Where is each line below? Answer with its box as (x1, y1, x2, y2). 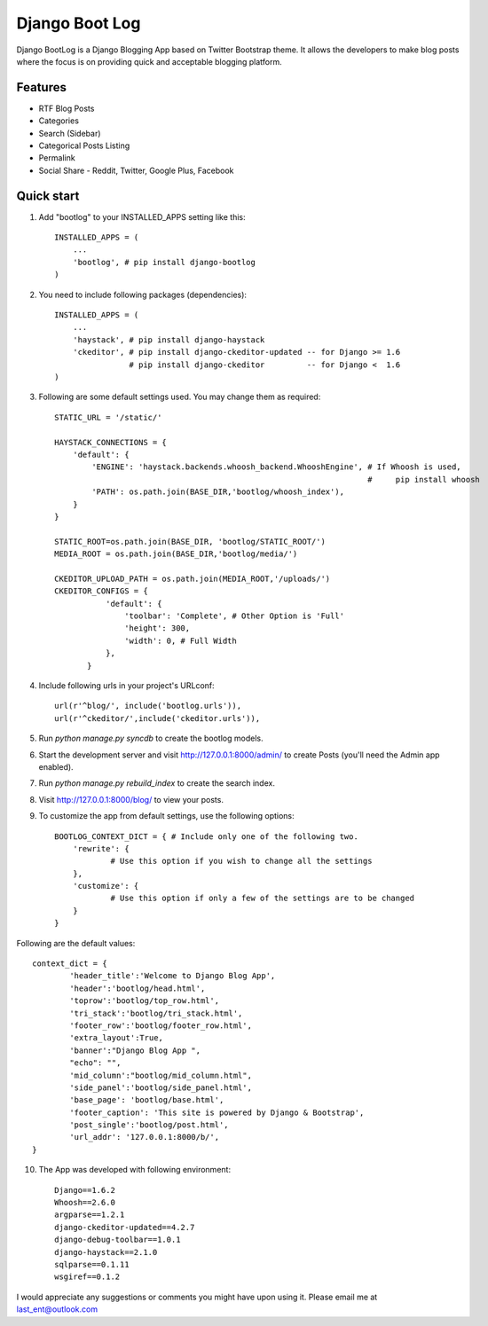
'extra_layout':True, (69, 1033, 164, 1043)
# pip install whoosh (366, 475, 481, 484)
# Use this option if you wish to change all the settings (110, 856, 373, 867)
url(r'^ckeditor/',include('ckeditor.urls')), (54, 713, 261, 723)
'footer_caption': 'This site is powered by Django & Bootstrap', (69, 1107, 365, 1118)
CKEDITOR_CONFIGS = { (54, 586, 148, 596)
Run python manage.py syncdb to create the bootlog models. (38, 733, 264, 744)
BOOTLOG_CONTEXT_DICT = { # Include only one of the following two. (54, 831, 358, 842)
